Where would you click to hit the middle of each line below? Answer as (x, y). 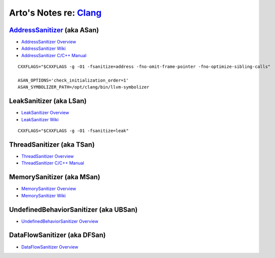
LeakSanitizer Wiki (40, 119)
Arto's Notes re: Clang (55, 13)
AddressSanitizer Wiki (44, 48)
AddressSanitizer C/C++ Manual (54, 55)
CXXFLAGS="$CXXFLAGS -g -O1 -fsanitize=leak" (73, 131)
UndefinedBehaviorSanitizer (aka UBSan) (73, 209)
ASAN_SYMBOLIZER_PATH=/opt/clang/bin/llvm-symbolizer (83, 87)
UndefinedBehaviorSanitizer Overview (60, 221)
